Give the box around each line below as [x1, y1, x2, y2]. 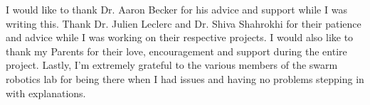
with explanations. [6, 85, 86, 100]
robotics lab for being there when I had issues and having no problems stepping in [6, 71, 364, 86]
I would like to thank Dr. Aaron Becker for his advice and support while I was [6, 2, 347, 16]
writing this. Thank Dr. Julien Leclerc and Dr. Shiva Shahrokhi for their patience [6, 16, 361, 31]
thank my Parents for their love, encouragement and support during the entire [6, 43, 347, 58]
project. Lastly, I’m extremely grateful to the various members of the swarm [6, 57, 338, 72]
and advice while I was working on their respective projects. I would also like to [6, 30, 354, 45]
